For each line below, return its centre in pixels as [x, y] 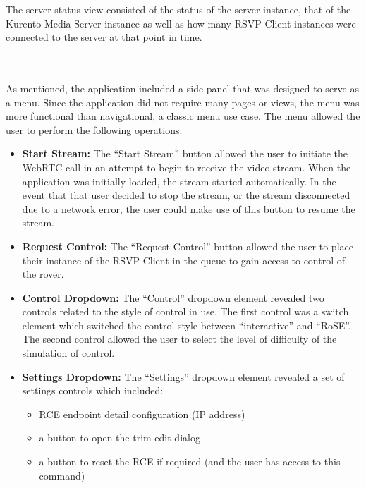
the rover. [43, 274]
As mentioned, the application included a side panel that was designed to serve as [182, 88]
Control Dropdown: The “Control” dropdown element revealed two [173, 297]
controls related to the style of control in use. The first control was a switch [185, 311]
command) [62, 475]
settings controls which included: [93, 390]
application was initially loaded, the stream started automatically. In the [179, 181]
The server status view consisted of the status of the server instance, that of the [178, 9]
